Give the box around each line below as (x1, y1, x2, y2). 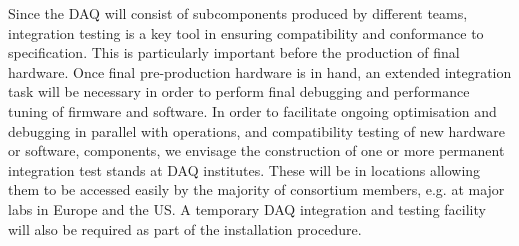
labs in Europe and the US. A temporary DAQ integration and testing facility (8, 198, 486, 219)
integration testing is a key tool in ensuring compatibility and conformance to (8, 22, 484, 43)
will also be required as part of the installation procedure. (8, 218, 362, 239)
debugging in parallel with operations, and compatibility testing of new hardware (8, 120, 505, 141)
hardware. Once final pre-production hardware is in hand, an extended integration (8, 61, 512, 82)
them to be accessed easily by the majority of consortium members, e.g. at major (8, 179, 505, 200)
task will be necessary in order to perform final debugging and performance (8, 81, 470, 102)
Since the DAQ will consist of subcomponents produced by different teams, (8, 3, 468, 23)
